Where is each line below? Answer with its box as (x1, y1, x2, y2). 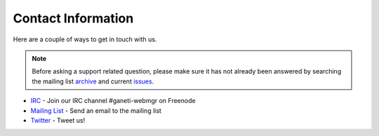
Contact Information (13, 11, 134, 26)
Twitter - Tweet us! (30, 116, 86, 124)
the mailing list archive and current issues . (32, 77, 154, 86)
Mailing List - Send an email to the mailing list (30, 106, 161, 115)
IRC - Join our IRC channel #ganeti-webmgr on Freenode (30, 97, 196, 105)
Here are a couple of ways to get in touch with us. (13, 35, 157, 43)
